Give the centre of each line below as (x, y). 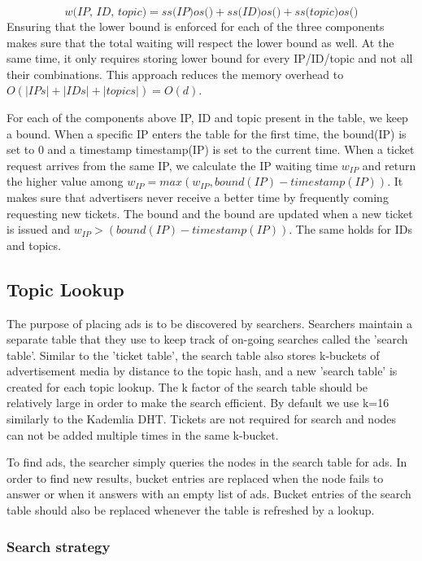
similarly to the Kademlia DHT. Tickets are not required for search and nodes (202, 419)
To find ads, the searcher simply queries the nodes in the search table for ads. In (207, 462)
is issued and (39, 229)
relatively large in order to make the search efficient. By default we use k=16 (198, 403)
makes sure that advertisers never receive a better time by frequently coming (198, 197)
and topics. (34, 245)
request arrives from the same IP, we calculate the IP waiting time (172, 165)
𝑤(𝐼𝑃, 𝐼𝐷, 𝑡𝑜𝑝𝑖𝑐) (106, 12)
